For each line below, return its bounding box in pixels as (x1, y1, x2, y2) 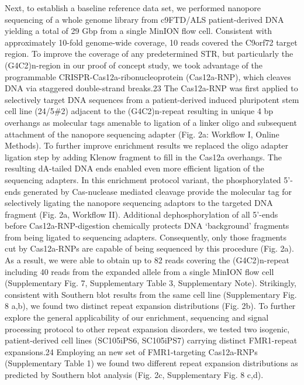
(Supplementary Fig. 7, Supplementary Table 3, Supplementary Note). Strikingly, (5, 277, 296, 289)
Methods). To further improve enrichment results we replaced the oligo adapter (5, 139, 289, 152)
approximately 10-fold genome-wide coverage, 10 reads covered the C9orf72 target (5, 36, 298, 48)
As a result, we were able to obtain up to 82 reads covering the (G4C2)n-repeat (5, 254, 289, 266)
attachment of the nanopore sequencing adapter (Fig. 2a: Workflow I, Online (5, 128, 279, 140)
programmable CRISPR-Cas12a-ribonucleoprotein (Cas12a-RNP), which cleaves (5, 70, 291, 82)
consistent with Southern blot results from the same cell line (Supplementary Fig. (5, 288, 297, 300)
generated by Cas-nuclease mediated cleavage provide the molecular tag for (23, 185, 292, 197)
